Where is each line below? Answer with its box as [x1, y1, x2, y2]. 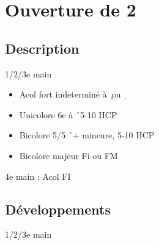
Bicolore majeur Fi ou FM [19, 149, 118, 162]
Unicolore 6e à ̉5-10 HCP [19, 108, 117, 121]
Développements [5, 199, 111, 218]
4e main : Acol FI [5, 169, 71, 182]
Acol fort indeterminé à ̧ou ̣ [19, 88, 128, 101]
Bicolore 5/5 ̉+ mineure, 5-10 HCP [19, 129, 155, 141]
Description [5, 38, 79, 57]
